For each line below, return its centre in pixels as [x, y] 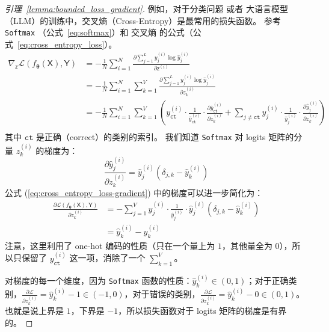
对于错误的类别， [166, 294]
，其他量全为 [247, 245]
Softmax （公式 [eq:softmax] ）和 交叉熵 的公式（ [99, 32]
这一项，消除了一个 [107, 258]
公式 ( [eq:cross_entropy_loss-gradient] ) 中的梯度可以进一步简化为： [134, 193]
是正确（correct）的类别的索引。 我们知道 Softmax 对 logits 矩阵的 [165, 137]
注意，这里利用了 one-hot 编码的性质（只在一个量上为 [110, 245]
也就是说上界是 [34, 311]
